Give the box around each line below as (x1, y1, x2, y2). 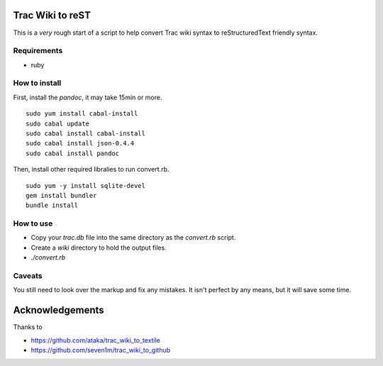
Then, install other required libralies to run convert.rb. (13, 165, 170, 174)
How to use (13, 218, 53, 228)
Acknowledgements (13, 304, 104, 316)
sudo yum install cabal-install (26, 110, 138, 118)
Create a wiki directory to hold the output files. (30, 243, 167, 252)
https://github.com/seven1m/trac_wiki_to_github (30, 346, 171, 355)
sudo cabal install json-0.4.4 (26, 139, 135, 148)
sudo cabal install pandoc (26, 149, 120, 157)
